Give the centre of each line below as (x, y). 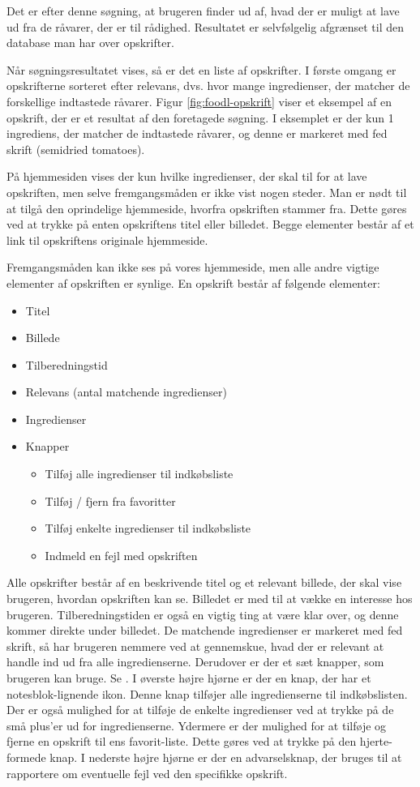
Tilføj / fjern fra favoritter (110, 500)
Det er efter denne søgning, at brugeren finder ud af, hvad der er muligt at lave (203, 11)
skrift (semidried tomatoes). (76, 149)
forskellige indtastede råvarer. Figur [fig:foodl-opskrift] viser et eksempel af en (199, 101)
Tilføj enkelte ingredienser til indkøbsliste (148, 528)
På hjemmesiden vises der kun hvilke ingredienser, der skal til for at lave (187, 176)
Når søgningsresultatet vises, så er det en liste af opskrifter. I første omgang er (201, 69)
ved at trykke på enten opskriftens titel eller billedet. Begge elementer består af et (210, 224)
